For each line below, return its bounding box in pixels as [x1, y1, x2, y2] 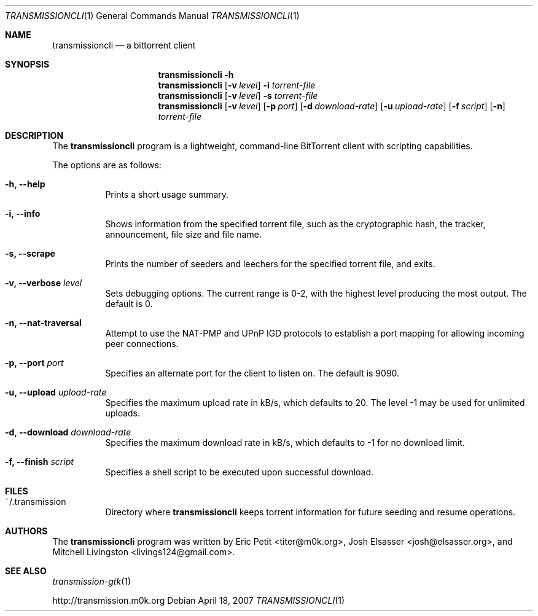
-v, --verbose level [5, 278, 82, 288]
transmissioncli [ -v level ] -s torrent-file [158, 90, 318, 101]
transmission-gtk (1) [52, 576, 131, 587]
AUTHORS [5, 526, 48, 536]
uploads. [105, 408, 141, 418]
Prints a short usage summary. [105, 189, 229, 200]
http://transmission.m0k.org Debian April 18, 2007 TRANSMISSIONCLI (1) [52, 595, 345, 606]
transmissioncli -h [158, 69, 234, 80]
